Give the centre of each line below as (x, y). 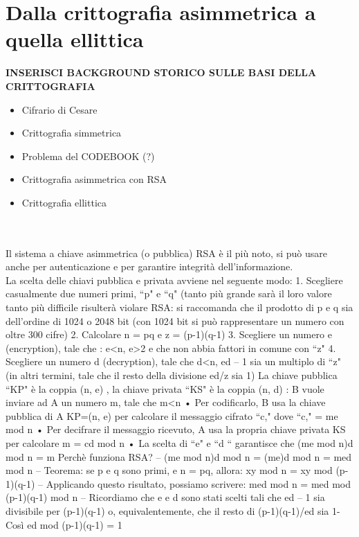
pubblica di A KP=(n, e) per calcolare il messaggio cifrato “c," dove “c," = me (172, 415)
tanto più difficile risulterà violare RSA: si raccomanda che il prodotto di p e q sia (179, 307)
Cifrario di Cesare (59, 109)
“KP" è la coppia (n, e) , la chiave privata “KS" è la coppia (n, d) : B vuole (165, 388)
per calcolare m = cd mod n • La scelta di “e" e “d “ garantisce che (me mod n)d (179, 442)
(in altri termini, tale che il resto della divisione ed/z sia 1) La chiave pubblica (172, 375)
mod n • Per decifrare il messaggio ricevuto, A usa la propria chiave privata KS (176, 429)
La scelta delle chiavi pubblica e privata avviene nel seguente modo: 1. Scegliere (174, 280)
